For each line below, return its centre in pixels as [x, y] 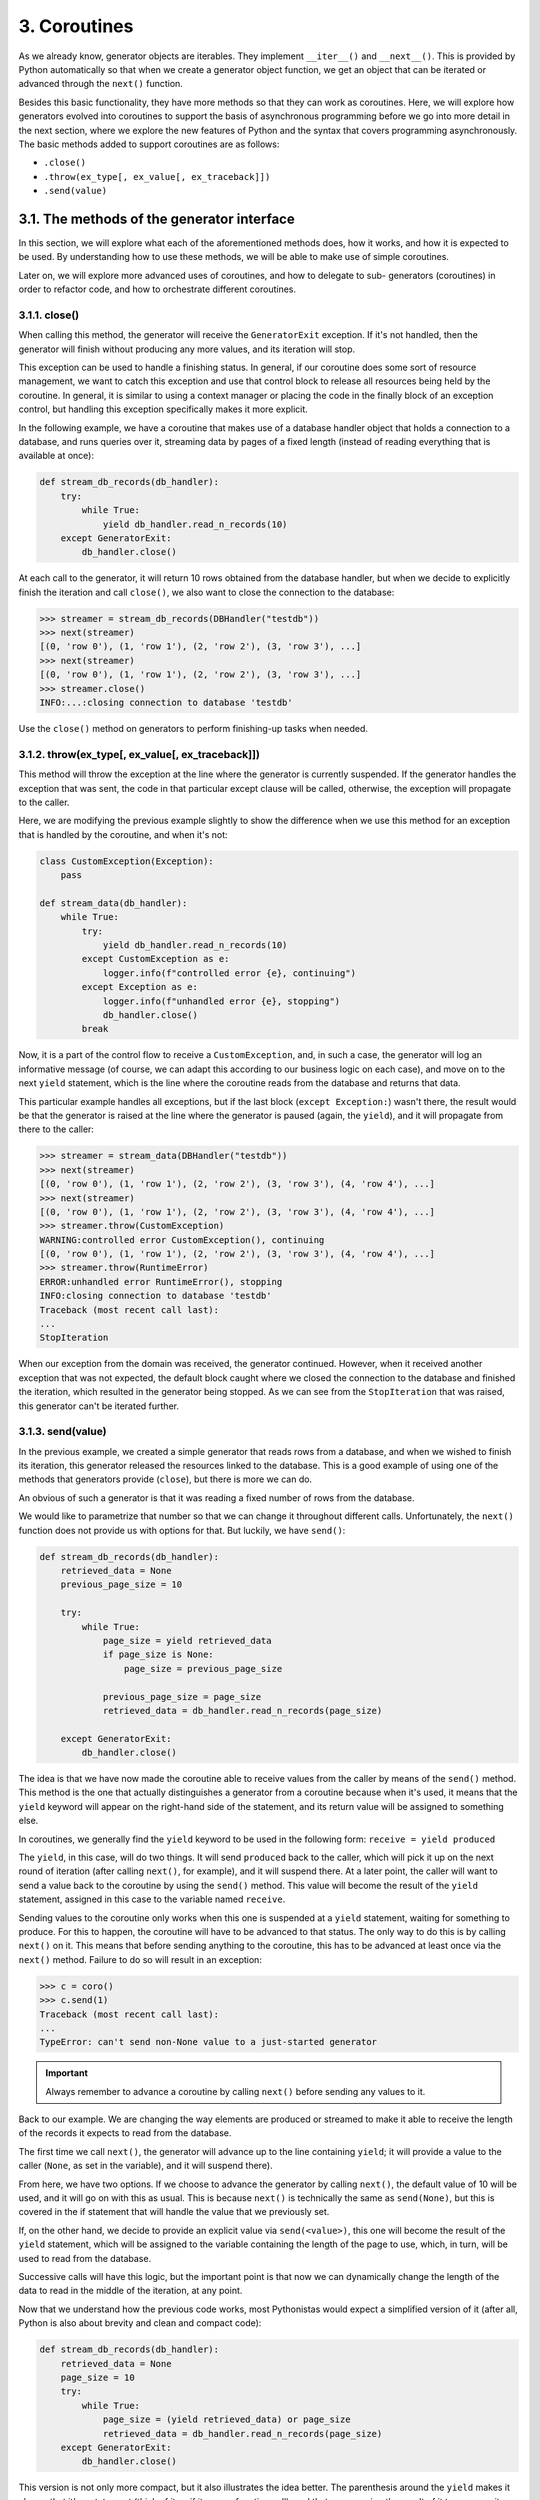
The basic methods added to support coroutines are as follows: [149, 144]
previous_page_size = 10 [121, 1584]
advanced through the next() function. [101, 84]
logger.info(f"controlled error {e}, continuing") [229, 973]
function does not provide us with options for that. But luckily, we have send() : [182, 1530]
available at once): [56, 456]
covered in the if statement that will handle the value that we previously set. [174, 2212]
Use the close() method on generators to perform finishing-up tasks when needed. [193, 729]
